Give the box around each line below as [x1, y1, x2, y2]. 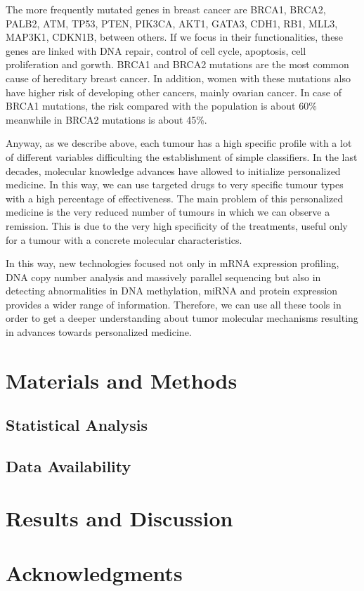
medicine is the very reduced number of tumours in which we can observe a [6, 204, 330, 219]
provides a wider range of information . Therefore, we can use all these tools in [6, 297, 342, 311]
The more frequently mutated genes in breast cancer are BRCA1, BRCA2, [6, 2, 326, 16]
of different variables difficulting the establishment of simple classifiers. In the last [6, 149, 358, 164]
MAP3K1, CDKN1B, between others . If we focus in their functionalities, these [6, 30, 344, 44]
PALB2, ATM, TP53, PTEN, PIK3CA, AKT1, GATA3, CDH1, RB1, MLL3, [6, 15, 338, 30]
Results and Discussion [6, 503, 233, 532]
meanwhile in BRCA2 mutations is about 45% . [6, 112, 207, 126]
